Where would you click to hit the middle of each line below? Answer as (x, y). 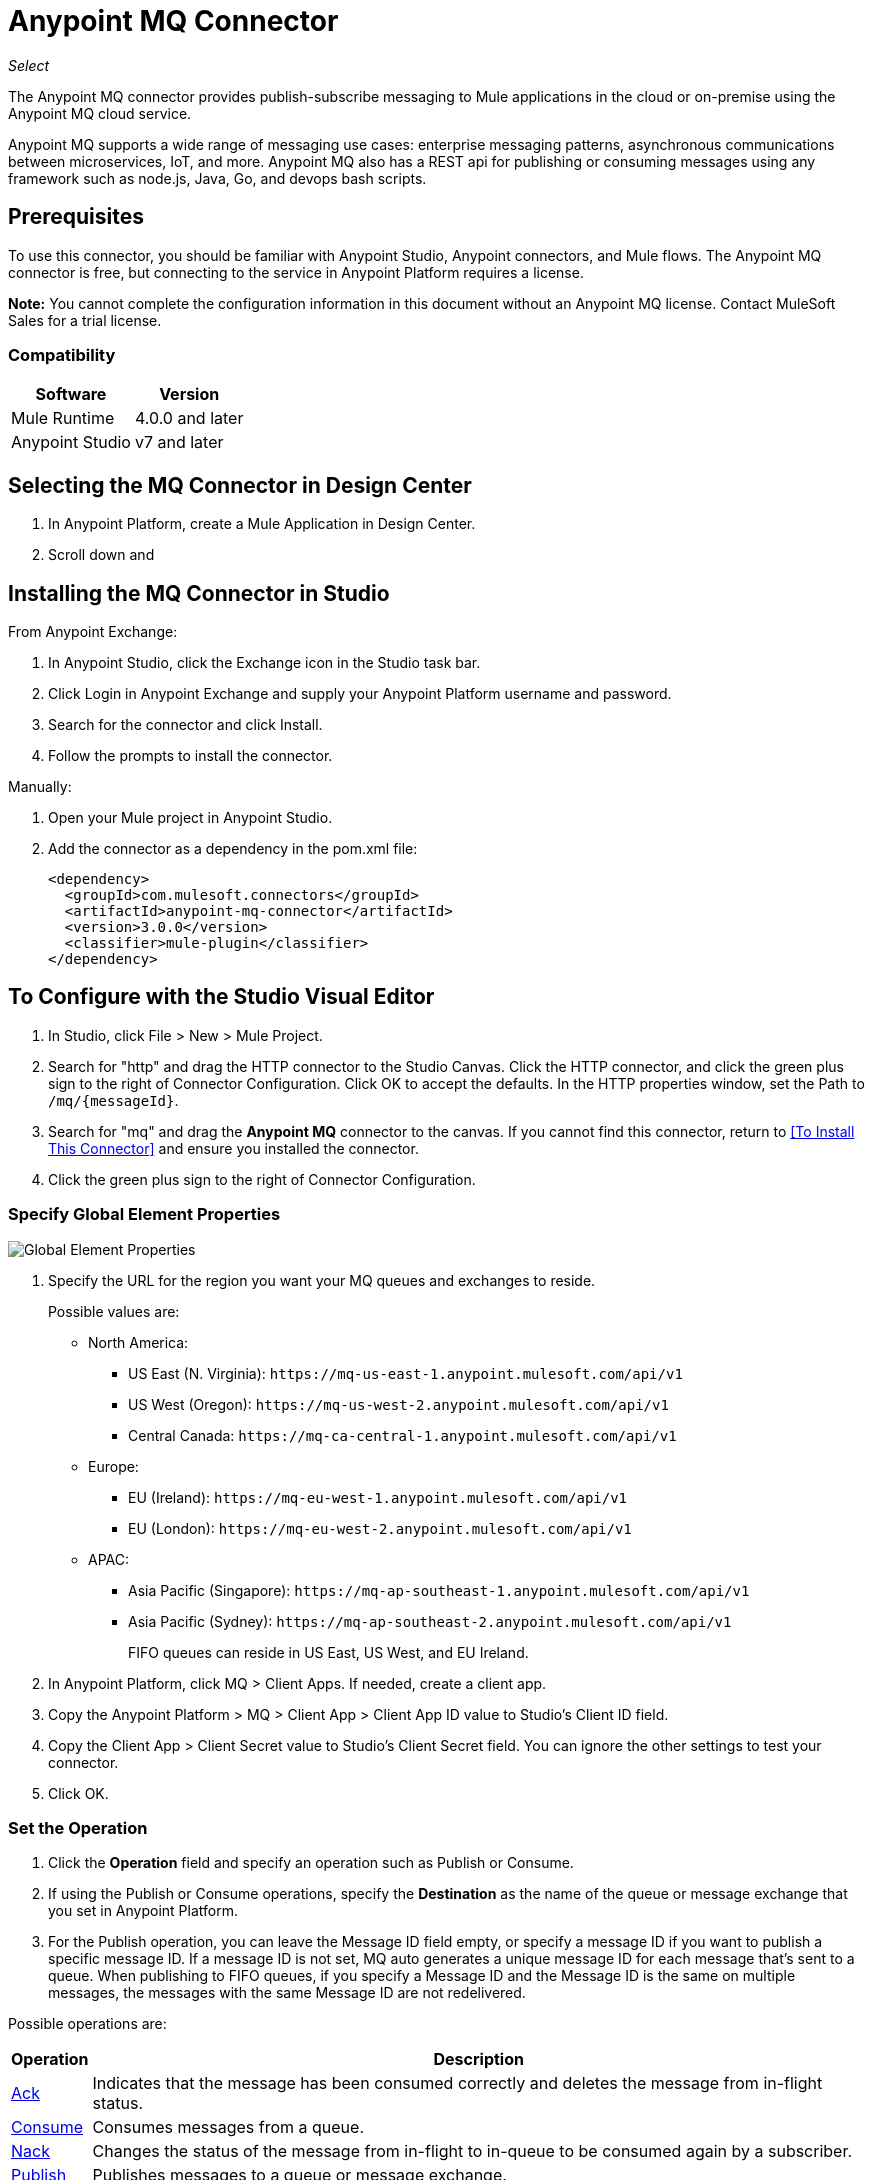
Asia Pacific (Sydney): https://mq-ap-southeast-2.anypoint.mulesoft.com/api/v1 (430, 1621)
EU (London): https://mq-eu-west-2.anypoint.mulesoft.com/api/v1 (380, 1528)
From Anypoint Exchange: (93, 632)
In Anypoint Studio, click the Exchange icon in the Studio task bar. (264, 663)
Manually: (40, 787)
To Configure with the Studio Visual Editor (221, 997)
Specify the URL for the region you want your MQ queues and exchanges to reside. (322, 1280)
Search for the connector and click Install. (185, 725)
